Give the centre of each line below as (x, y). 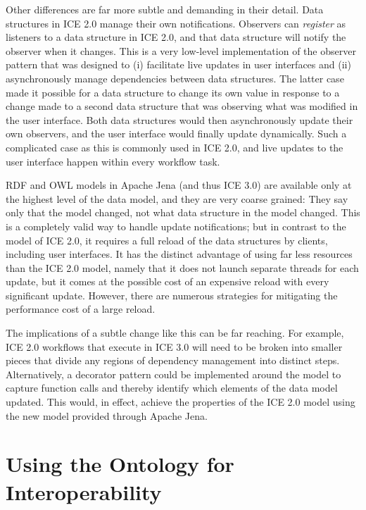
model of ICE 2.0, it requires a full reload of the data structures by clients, (167, 240)
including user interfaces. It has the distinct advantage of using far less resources (179, 254)
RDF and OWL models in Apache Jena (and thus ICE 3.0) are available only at (179, 185)
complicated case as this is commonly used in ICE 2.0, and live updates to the (175, 147)
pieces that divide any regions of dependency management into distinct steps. (173, 360)
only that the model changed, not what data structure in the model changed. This (183, 212)
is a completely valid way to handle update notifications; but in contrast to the (176, 226)
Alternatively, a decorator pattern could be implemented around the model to (173, 374)
